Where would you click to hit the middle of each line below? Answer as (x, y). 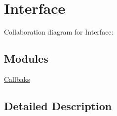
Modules (26, 58)
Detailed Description (58, 105)
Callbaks (17, 79)
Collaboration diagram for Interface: (59, 32)
